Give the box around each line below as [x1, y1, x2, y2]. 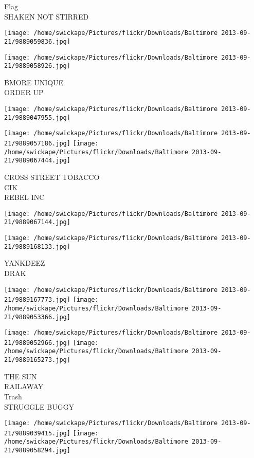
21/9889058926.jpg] [4, 62, 70, 70]
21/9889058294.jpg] [4, 447, 70, 454]
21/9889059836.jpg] [4, 38, 70, 45]
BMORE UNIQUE [4, 77, 64, 87]
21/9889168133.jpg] [4, 243, 70, 250]
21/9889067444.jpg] [4, 157, 70, 164]
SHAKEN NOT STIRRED [4, 11, 89, 22]
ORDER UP [4, 87, 44, 98]
